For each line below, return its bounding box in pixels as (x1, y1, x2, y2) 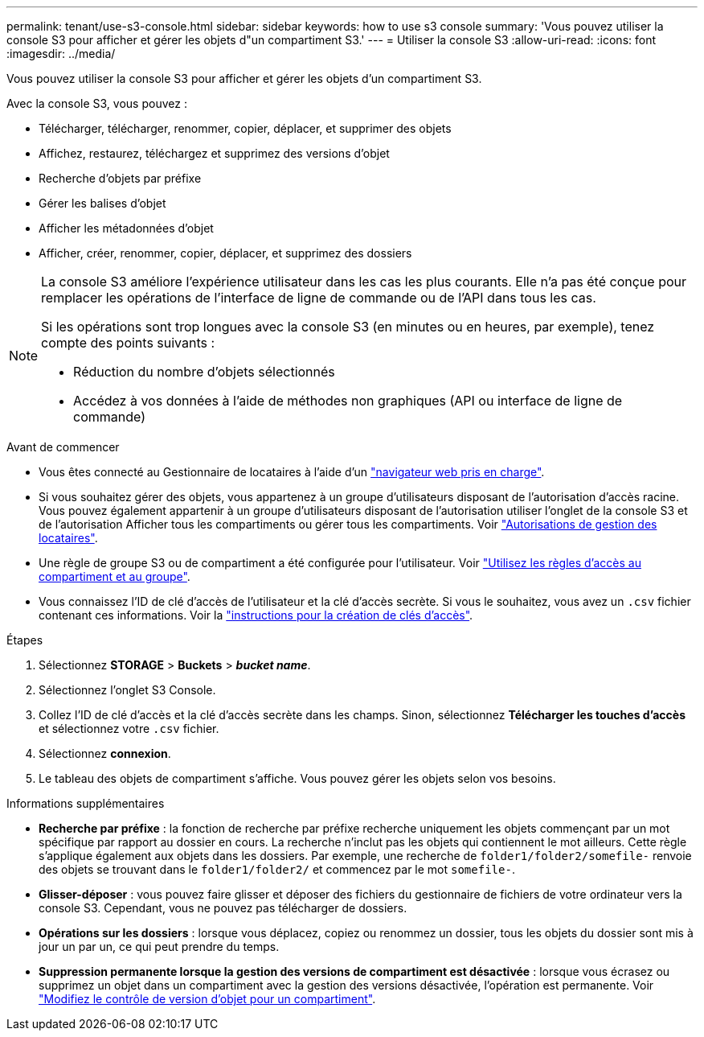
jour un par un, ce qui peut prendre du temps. (39, 940, 280, 953)
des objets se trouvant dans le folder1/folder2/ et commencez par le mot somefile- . (39, 862, 515, 876)
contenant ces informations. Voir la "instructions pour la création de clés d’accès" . (39, 608, 473, 622)
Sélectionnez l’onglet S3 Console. (39, 683, 216, 697)
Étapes (6, 633, 43, 647)
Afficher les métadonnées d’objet (39, 221, 214, 235)
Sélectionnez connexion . (39, 747, 171, 760)
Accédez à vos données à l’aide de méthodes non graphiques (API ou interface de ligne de (73, 393, 623, 409)
